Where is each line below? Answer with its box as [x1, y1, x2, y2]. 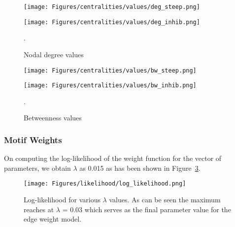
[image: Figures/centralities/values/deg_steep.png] [24, 3, 200, 10]
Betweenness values [24, 113, 82, 123]
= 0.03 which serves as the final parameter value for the [62, 204, 231, 214]
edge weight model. [24, 214, 82, 224]
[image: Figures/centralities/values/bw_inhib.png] [24, 82, 197, 89]
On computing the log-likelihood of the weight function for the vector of [4, 153, 222, 163]
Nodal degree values [24, 49, 84, 59]
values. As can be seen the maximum [109, 194, 221, 205]
